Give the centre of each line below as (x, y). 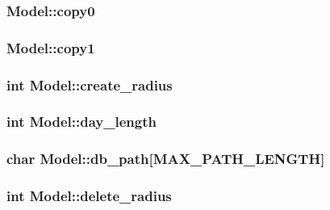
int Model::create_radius (90, 84)
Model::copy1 (51, 47)
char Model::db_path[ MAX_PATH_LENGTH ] (166, 159)
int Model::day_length (81, 122)
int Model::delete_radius (89, 196)
